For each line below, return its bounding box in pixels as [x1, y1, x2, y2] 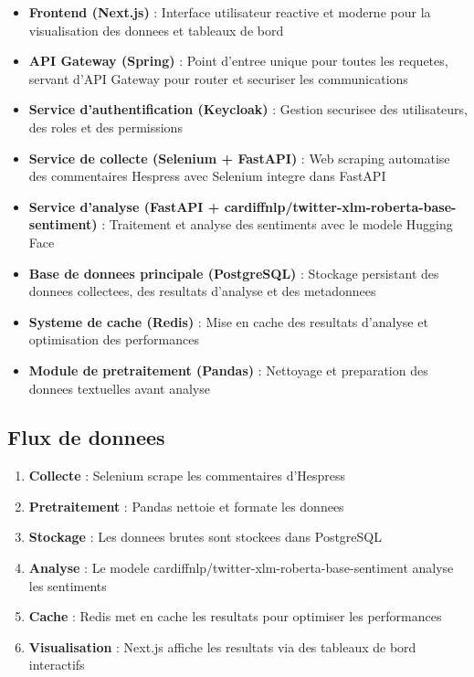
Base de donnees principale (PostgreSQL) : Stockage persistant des [28, 263, 439, 282]
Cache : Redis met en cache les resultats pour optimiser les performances [28, 607, 442, 626]
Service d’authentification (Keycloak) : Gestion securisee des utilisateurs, [28, 100, 469, 119]
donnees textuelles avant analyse [28, 378, 210, 397]
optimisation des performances [28, 330, 199, 349]
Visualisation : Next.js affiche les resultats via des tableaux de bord [28, 637, 416, 656]
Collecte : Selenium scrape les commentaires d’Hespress [28, 466, 346, 485]
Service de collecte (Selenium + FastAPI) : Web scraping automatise [28, 148, 450, 167]
